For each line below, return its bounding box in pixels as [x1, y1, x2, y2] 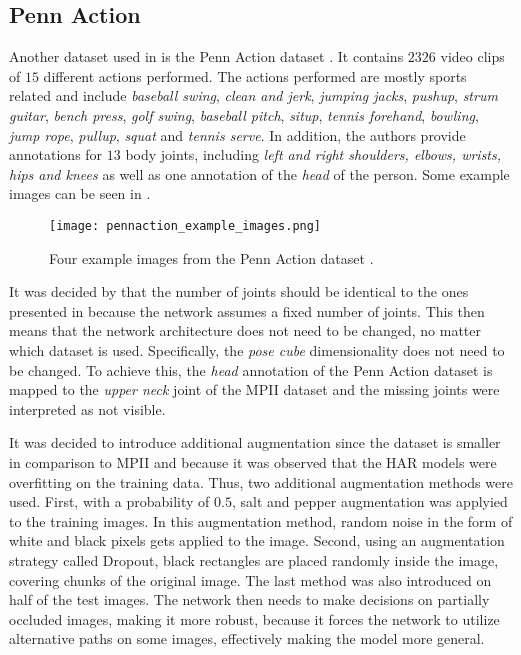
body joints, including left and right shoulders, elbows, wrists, [125, 144, 502, 165]
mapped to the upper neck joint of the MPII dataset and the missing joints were [9, 379, 500, 400]
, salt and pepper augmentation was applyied [231, 491, 508, 512]
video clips [440, 46, 505, 67]
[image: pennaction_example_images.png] [49, 218, 322, 233]
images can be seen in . [9, 183, 151, 204]
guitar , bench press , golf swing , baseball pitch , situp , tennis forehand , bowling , [9, 104, 479, 125]
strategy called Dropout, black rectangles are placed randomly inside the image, [9, 549, 499, 570]
